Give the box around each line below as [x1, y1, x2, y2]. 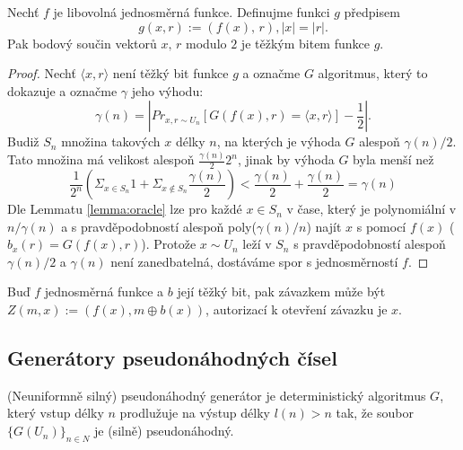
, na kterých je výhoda [216, 132, 341, 151]
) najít [306, 216, 342, 235]
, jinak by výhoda [238, 150, 335, 169]
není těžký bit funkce [112, 64, 229, 83]
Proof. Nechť [7, 64, 76, 83]
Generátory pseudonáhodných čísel [7, 344, 337, 372]
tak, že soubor [336, 403, 414, 422]
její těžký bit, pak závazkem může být [177, 282, 386, 301]
